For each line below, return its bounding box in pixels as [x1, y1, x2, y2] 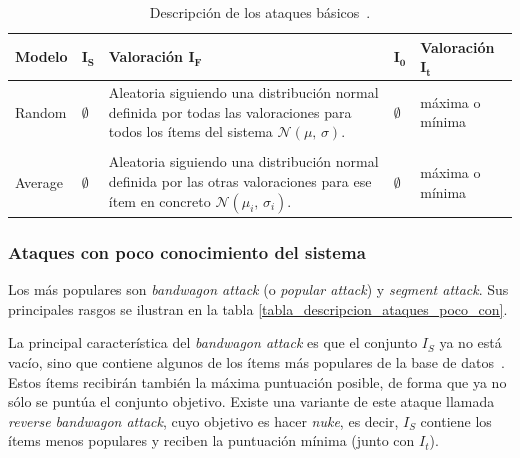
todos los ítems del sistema [108, 121, 273, 142]
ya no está [439, 332, 502, 353]
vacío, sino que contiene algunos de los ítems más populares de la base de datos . [8, 352, 505, 372]
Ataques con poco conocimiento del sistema [8, 239, 366, 264]
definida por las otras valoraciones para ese [108, 170, 372, 191]
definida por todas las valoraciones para [108, 101, 352, 122]
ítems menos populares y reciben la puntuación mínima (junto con [8, 430, 415, 451]
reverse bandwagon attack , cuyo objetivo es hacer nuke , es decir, [8, 410, 399, 431]
